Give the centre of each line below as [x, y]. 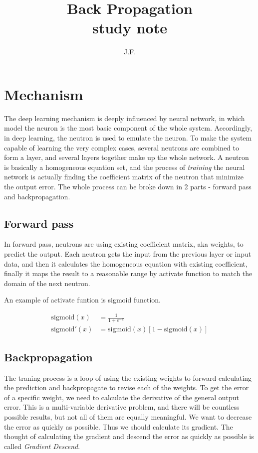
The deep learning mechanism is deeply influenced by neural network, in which [125, 118]
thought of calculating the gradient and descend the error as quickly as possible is [129, 436]
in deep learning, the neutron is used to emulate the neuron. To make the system [128, 138]
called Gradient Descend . [42, 446]
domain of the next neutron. [47, 283]
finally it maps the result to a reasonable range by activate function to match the [128, 273]
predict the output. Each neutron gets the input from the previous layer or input [128, 253]
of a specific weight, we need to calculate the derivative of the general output [122, 397]
